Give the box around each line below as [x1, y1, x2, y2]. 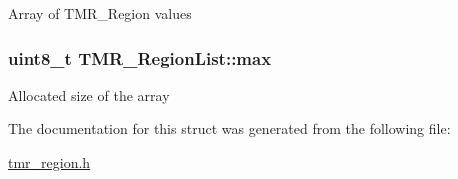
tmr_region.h [8, 152, 91, 172]
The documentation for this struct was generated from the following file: [8, 118, 451, 139]
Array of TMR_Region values [8, 3, 192, 23]
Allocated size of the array [8, 84, 170, 105]
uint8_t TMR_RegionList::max [8, 45, 272, 70]
